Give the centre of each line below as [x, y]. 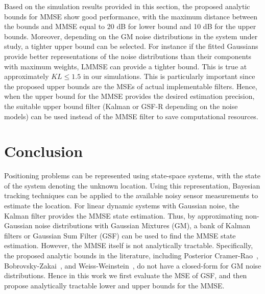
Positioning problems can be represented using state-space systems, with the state [132, 176]
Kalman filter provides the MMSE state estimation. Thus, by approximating [124, 215]
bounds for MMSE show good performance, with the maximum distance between [131, 16]
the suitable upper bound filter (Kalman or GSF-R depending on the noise [121, 106]
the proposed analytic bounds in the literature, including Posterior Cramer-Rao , [131, 255]
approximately [27, 76]
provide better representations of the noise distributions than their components [128, 56]
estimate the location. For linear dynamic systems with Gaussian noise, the [122, 206]
